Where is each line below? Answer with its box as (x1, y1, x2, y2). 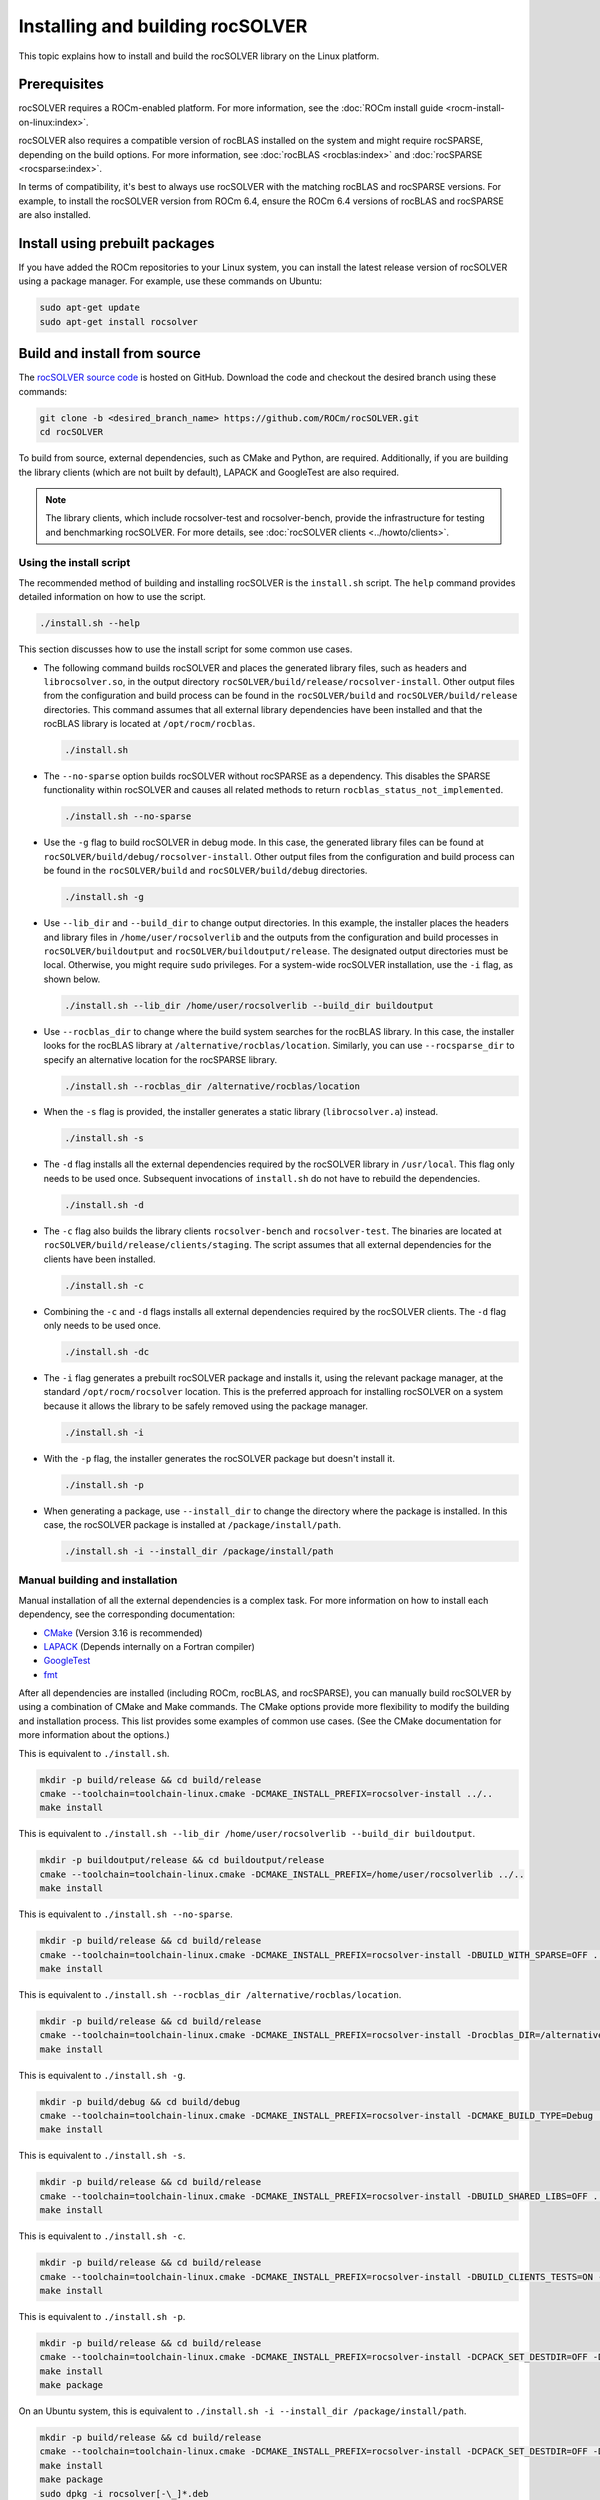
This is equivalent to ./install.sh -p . (18, 2310, 186, 2322)
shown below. (43, 973, 101, 985)
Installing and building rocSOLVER (18, 15, 308, 37)
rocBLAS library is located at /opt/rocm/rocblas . (43, 718, 256, 730)
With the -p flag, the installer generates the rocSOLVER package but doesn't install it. (43, 1452, 395, 1464)
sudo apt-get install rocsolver (39, 316, 199, 327)
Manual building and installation (18, 1573, 178, 1587)
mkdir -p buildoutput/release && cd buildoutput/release (39, 1855, 325, 1866)
